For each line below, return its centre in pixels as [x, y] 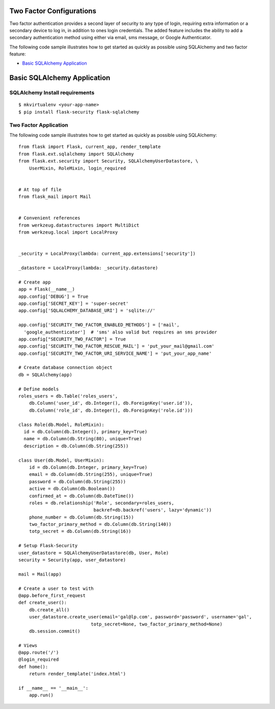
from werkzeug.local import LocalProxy [68, 232]
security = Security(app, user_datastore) [72, 560]
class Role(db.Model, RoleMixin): [61, 424]
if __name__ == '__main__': [53, 688]
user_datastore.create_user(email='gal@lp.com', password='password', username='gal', [140, 617]
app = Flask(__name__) [47, 289]
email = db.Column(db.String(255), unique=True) [91, 474]
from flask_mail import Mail [55, 197]
